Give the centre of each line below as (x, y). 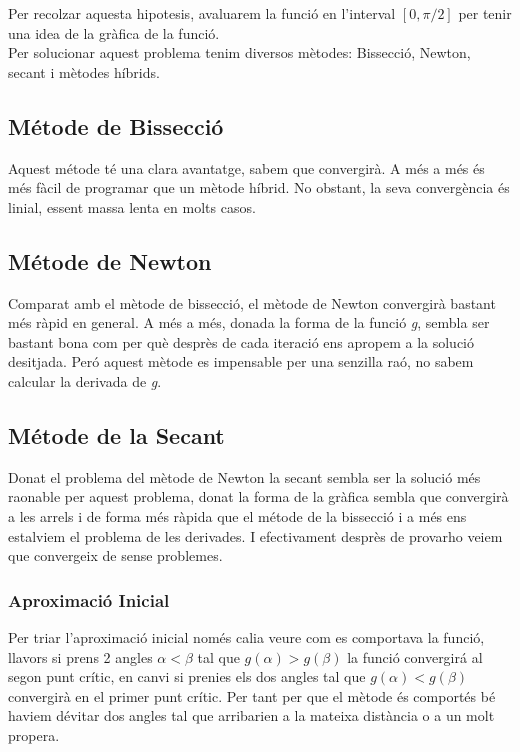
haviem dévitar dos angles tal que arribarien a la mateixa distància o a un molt (251, 715)
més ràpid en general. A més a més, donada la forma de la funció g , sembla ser (249, 322)
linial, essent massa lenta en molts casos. (132, 206)
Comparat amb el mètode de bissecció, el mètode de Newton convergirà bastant (252, 302)
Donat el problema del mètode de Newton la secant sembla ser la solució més (244, 476)
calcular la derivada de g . (85, 380)
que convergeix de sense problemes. (115, 555)
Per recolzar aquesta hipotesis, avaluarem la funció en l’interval (202, 13)
